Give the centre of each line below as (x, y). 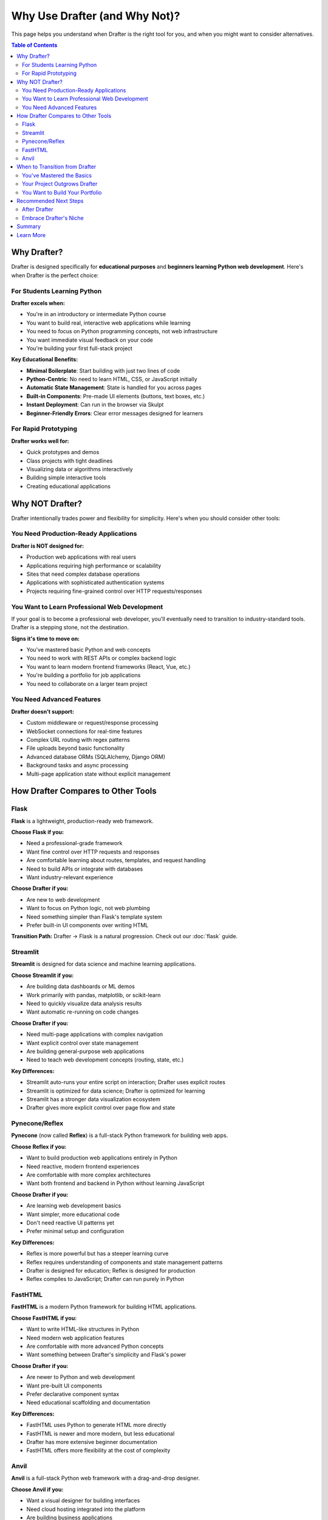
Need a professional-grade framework (74, 843)
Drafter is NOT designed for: (48, 546)
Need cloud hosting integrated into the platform (86, 1509)
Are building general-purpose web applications (85, 1051)
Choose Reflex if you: (39, 1147)
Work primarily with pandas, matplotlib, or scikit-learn (94, 995)
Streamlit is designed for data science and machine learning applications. (104, 964)
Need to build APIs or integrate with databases (85, 869)
